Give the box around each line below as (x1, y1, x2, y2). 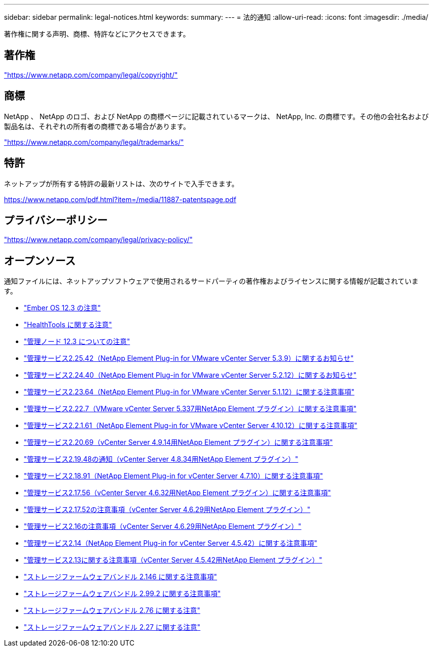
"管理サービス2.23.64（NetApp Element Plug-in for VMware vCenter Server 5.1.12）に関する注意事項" (24, 388, 354, 396)
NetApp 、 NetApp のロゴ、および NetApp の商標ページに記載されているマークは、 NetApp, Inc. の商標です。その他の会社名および (4, 112, 429, 121)
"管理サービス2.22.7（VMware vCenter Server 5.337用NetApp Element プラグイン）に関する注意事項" (24, 404, 357, 413)
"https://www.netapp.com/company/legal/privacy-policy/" (4, 235, 193, 244)
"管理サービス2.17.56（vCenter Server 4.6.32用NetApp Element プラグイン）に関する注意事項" (24, 488, 331, 497)
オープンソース (4, 254, 76, 267)
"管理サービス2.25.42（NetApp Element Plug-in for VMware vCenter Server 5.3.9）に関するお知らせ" (24, 354, 354, 363)
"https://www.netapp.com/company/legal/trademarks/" (4, 137, 184, 146)
